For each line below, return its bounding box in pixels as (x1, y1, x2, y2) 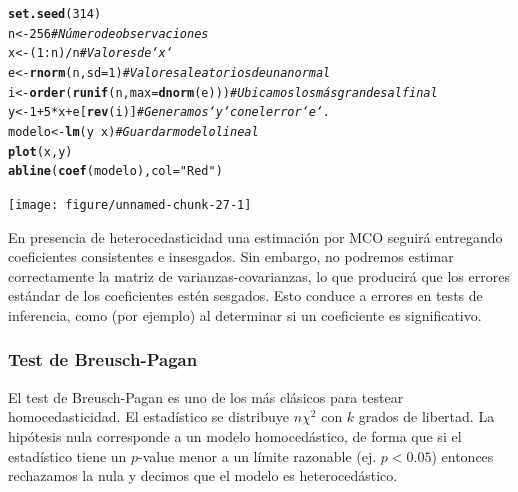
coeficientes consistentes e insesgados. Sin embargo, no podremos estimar (8, 246, 454, 267)
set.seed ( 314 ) (8, 7, 102, 21)
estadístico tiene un (8, 445, 127, 466)
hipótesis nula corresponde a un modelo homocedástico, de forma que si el (8, 425, 462, 446)
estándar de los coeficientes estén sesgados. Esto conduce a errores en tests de (8, 285, 483, 306)
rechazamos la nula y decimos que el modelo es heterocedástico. (8, 465, 398, 486)
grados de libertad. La (358, 406, 495, 427)
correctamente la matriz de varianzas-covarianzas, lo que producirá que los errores (8, 265, 510, 286)
